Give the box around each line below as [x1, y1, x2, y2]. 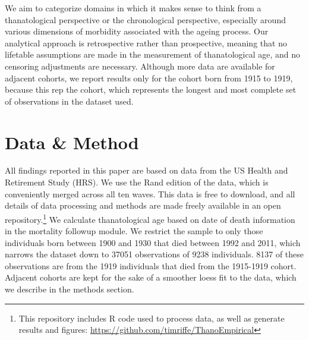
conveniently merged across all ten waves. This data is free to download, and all [5, 187, 295, 200]
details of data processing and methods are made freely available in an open [5, 199, 281, 212]
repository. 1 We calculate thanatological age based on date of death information [5, 211, 295, 225]
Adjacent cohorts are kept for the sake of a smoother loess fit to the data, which [5, 271, 297, 284]
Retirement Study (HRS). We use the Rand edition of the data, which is [5, 176, 269, 188]
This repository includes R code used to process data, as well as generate [18, 311, 285, 324]
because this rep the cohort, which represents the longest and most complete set [5, 83, 297, 96]
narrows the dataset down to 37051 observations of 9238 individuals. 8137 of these [5, 248, 304, 260]
